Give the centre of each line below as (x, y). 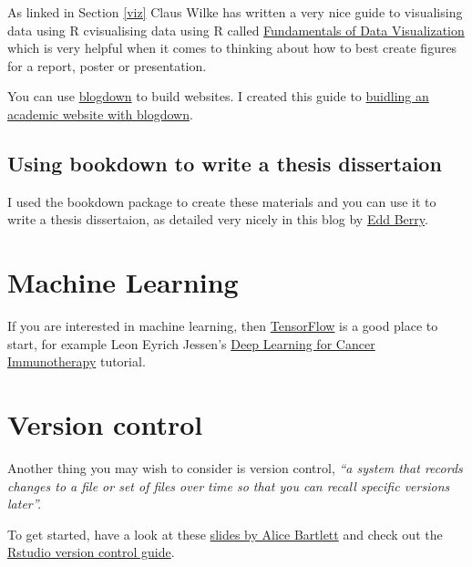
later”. (25, 504)
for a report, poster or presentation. (107, 65)
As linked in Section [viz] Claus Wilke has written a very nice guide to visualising (235, 12)
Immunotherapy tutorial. (77, 361)
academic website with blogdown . (100, 113)
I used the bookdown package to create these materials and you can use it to (222, 201)
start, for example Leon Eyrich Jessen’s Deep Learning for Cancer (191, 343)
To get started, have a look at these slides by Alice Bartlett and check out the (225, 534)
